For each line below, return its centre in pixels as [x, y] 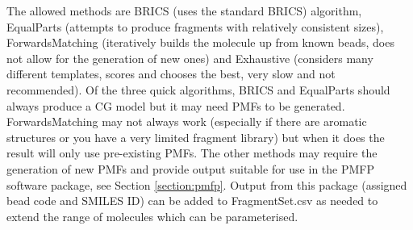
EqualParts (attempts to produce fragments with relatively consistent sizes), [195, 26]
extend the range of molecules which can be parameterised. [152, 216]
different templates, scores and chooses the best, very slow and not [171, 74]
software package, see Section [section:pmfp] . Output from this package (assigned [207, 184]
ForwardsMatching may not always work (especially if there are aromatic [187, 121]
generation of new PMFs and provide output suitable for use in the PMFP [190, 168]
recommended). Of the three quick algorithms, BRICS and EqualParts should [198, 89]
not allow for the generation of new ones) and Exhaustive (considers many [190, 58]
